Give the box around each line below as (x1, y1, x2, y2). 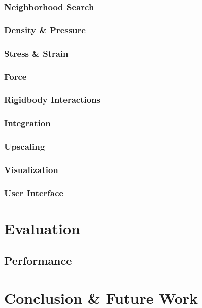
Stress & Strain (4, 47, 69, 59)
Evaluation (4, 218, 80, 238)
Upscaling (4, 140, 45, 152)
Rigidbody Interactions (4, 93, 101, 106)
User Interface (4, 186, 64, 199)
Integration (4, 117, 51, 129)
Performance (4, 253, 72, 268)
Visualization (4, 163, 58, 176)
